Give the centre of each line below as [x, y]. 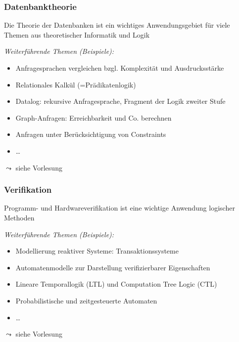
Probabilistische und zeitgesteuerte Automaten [86, 300]
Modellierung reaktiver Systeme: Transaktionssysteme [97, 251]
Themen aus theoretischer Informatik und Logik [77, 34]
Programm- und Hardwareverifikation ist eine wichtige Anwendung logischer [119, 208]
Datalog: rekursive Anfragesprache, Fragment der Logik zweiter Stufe [120, 101]
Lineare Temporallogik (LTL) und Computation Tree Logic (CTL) [116, 284]
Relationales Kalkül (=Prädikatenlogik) [76, 84]
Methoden [19, 217]
